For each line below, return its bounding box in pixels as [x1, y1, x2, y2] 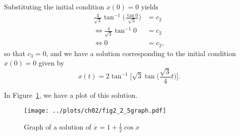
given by [38, 58, 65, 68]
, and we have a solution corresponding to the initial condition [46, 48, 236, 58]
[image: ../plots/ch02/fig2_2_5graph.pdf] [24, 107, 166, 115]
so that [4, 48, 25, 58]
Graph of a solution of [24, 121, 91, 132]
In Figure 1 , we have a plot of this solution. [4, 89, 138, 100]
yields [141, 1, 159, 11]
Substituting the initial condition [4, 1, 104, 11]
